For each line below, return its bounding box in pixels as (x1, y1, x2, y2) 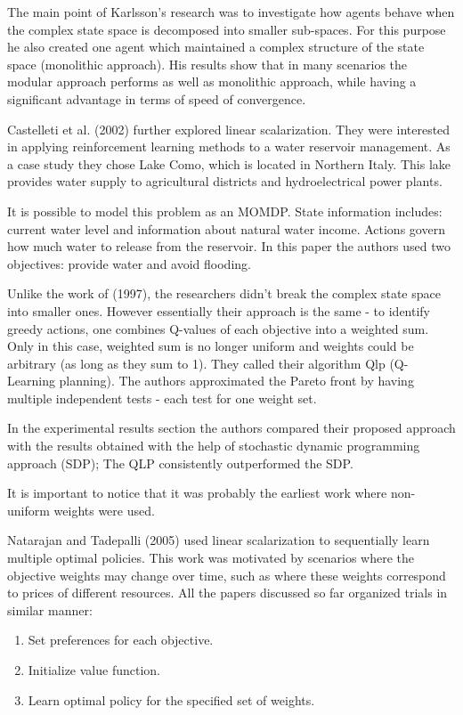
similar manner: (7, 600, 93, 619)
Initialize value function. (28, 661, 160, 678)
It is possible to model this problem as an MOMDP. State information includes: (7, 201, 443, 220)
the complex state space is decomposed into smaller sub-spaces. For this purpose (7, 20, 446, 38)
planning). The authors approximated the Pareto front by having (59, 371, 414, 390)
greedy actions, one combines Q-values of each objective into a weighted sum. (7, 319, 429, 337)
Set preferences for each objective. (28, 630, 214, 649)
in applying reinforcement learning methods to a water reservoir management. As (7, 137, 451, 156)
